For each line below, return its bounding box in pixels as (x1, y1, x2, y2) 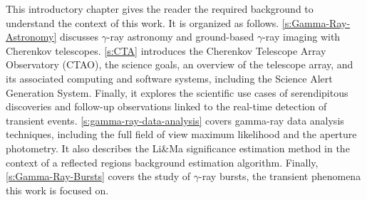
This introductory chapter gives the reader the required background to (6, 1, 314, 16)
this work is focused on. (6, 182, 109, 197)
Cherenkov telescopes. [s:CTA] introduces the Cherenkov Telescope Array (6, 43, 326, 58)
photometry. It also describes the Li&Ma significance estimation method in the (6, 140, 350, 155)
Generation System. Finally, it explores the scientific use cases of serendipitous (6, 85, 348, 100)
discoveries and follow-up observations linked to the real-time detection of (6, 99, 327, 114)
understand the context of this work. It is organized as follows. (6, 15, 279, 30)
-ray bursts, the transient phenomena (199, 169, 361, 184)
